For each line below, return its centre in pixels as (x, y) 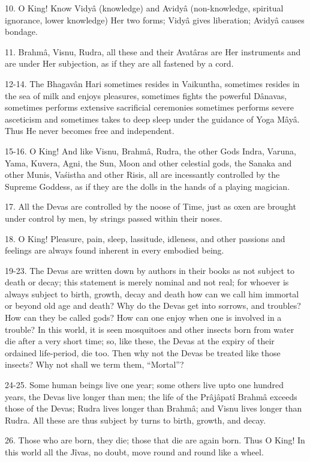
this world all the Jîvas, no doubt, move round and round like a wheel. (134, 452)
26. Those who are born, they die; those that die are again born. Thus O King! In (155, 440)
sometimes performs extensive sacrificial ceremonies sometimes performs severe (149, 107)
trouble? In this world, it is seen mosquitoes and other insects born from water (150, 329)
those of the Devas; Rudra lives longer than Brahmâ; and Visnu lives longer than (154, 408)
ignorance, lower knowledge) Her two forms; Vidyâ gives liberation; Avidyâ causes (155, 20)
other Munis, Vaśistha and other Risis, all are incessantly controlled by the (142, 175)
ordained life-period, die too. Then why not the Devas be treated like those (143, 352)
